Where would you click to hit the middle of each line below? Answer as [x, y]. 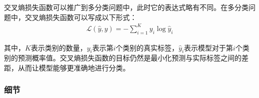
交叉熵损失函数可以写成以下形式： [81, 17]
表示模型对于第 [208, 47]
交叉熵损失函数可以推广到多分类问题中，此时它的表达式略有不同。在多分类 [126, 7]
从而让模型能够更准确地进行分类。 [74, 67]
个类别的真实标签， [147, 47]
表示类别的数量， [59, 47]
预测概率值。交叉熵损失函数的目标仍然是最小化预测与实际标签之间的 [129, 58]
